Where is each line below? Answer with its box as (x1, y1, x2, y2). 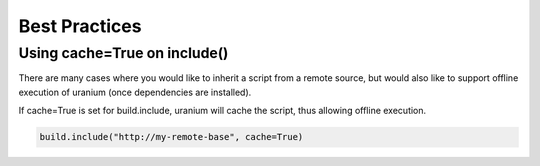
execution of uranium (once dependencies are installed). (18, 86, 252, 98)
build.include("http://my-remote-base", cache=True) (39, 131, 304, 143)
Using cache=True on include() (18, 44, 229, 62)
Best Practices (18, 15, 142, 37)
